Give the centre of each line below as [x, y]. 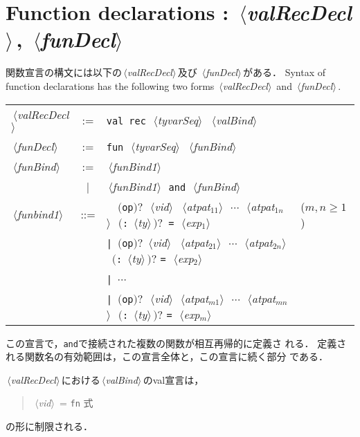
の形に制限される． [49, 426]
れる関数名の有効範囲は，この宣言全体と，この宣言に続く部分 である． [167, 356]
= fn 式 [76, 403]
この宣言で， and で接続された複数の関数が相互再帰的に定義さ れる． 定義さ [176, 343]
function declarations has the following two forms [110, 85]
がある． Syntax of [284, 72]
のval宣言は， [173, 379]
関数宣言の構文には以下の [64, 72]
